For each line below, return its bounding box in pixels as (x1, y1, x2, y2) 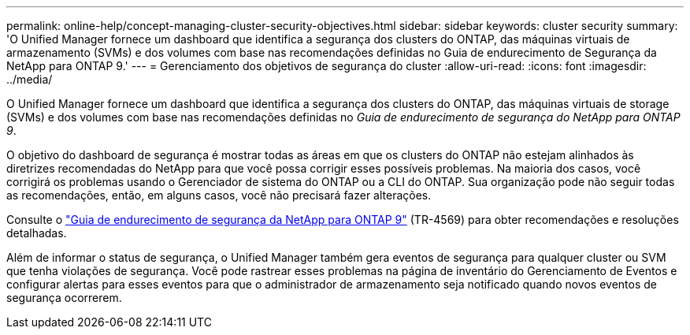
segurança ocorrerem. (6, 291, 122, 304)
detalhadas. (6, 226, 67, 240)
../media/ (6, 73, 53, 86)
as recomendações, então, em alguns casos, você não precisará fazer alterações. (6, 188, 432, 202)
